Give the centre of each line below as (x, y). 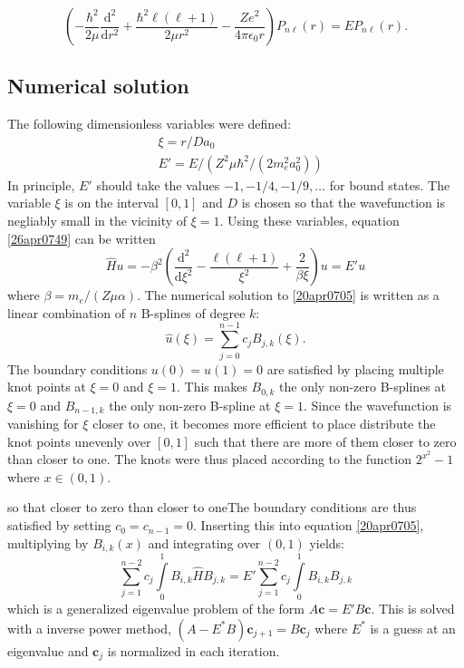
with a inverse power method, (89, 628)
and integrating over (204, 542)
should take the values (158, 184)
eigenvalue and (48, 650)
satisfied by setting (59, 525)
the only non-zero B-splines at (362, 387)
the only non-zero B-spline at (190, 405)
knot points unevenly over (79, 441)
